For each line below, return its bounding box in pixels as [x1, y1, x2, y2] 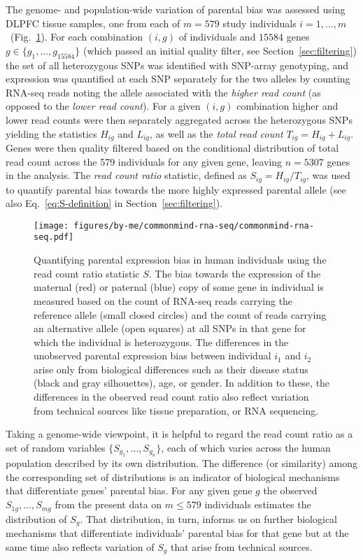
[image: [34, 220, 69, 231]
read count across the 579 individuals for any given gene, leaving [6, 154, 283, 168]
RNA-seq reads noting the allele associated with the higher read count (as [6, 85, 321, 99]
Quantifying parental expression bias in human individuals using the [34, 252, 327, 267]
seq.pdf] [34, 232, 74, 243]
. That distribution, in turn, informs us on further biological [80, 511, 338, 526]
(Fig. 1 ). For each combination [10, 29, 143, 44]
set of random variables [6, 440, 106, 454]
